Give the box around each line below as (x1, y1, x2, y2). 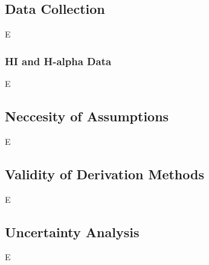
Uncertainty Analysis (5, 222, 140, 241)
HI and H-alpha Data (5, 53, 112, 68)
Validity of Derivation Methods (5, 164, 204, 183)
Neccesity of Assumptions (5, 107, 169, 125)
